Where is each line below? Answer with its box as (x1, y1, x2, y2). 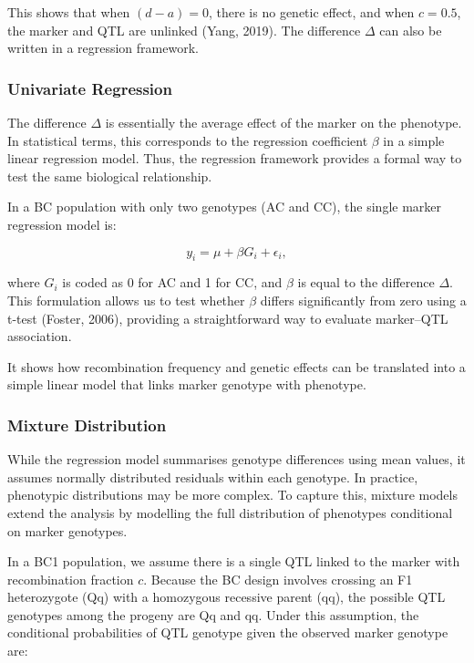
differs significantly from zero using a (260, 290, 467, 309)
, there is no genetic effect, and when (209, 3, 415, 21)
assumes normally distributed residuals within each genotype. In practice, (7, 467, 418, 486)
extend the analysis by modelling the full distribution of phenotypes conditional (7, 502, 453, 522)
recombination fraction (7, 569, 134, 588)
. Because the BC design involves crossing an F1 (143, 569, 413, 588)
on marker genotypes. (7, 521, 128, 540)
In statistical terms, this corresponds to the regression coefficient (7, 130, 368, 150)
